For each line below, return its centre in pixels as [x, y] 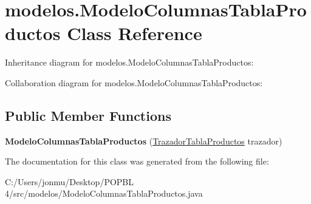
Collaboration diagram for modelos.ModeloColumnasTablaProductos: [134, 82]
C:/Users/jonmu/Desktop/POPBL [70, 181]
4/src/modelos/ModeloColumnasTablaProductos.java [104, 193]
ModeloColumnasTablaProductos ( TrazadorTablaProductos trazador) [144, 141]
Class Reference [135, 33]
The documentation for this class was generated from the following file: [137, 161]
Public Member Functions [88, 115]
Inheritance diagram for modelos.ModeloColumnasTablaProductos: [129, 62]
